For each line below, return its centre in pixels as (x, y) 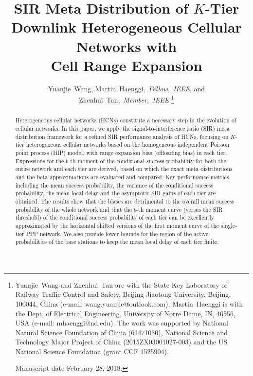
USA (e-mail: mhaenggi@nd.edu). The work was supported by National (122, 323)
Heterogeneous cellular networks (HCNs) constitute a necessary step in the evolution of (126, 120)
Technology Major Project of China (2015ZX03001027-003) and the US (121, 342)
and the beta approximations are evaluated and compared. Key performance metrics (122, 177)
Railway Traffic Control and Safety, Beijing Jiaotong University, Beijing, (123, 294)
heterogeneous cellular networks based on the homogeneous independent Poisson (128, 145)
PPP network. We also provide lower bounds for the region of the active (117, 233)
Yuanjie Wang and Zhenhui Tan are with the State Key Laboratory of (121, 284)
